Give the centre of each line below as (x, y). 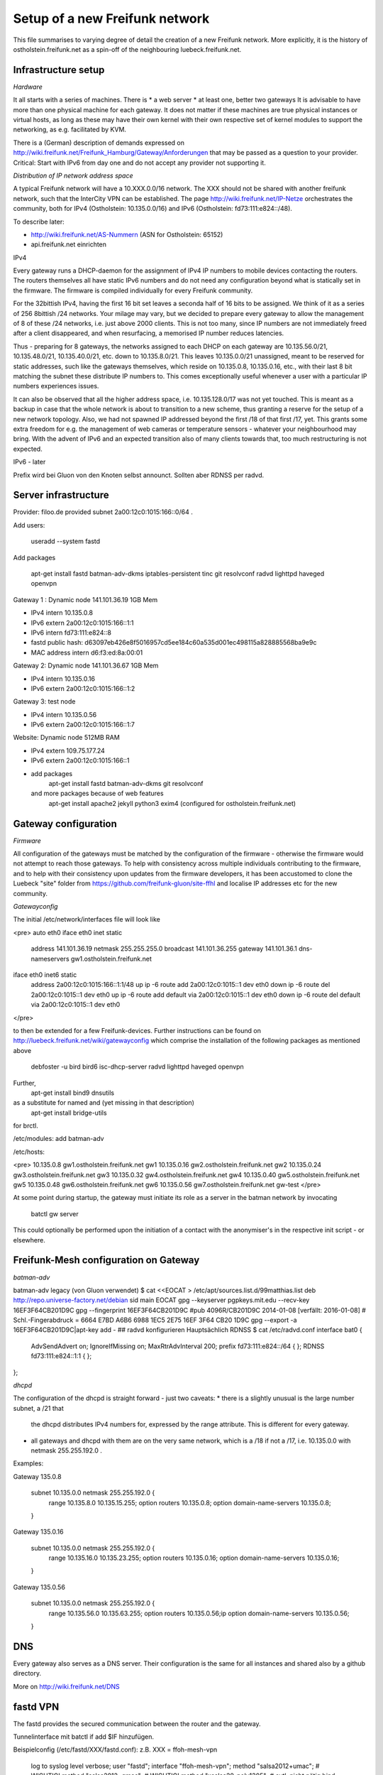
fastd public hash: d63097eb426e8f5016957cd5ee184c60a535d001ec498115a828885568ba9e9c (174, 643)
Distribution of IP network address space (73, 175)
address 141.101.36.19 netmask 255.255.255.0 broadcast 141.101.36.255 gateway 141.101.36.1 (164, 949)
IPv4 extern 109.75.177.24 (68, 750)
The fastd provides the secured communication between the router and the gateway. (137, 1724)
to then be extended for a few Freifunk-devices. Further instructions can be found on (137, 1030)
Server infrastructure (61, 495)
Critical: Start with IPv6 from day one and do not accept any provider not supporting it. (139, 163)
